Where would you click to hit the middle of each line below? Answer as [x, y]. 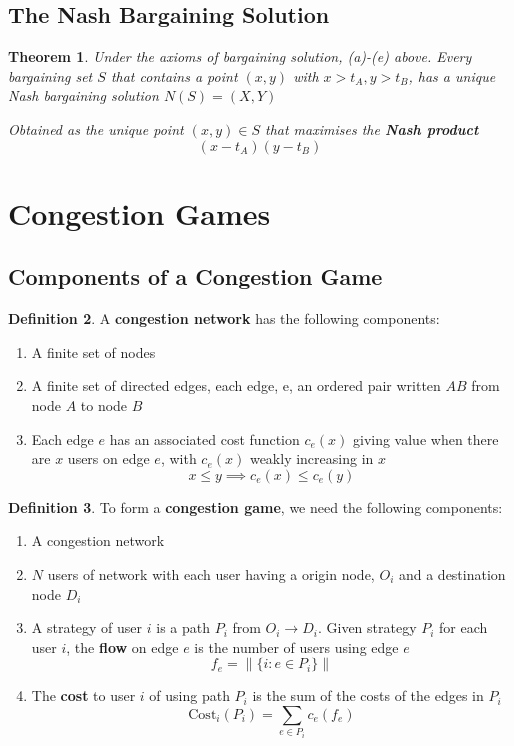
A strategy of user [87, 627]
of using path [189, 695]
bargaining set [50, 75]
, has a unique [452, 75]
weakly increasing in [311, 458]
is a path [183, 627]
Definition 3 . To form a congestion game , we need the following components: [255, 506]
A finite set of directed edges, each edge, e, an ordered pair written [236, 385]
